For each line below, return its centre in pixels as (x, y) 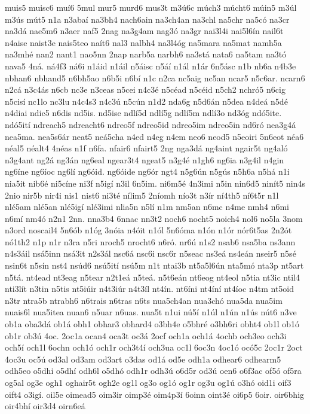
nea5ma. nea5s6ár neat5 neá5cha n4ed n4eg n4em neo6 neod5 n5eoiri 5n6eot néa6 (154, 136)
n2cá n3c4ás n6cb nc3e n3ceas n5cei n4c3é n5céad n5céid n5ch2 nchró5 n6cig (145, 89)
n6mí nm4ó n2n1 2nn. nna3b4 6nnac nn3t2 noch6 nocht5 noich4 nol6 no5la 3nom (154, 218)
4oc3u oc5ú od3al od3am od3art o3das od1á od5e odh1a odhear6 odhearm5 (143, 359)
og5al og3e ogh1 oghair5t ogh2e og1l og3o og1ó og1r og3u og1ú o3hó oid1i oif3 (148, 382)
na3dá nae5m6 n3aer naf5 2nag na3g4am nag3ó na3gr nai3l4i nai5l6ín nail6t (144, 31)
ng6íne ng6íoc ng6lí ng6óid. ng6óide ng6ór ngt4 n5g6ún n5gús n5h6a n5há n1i (147, 171)
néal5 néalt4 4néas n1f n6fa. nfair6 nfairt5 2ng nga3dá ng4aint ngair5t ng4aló (146, 148)
